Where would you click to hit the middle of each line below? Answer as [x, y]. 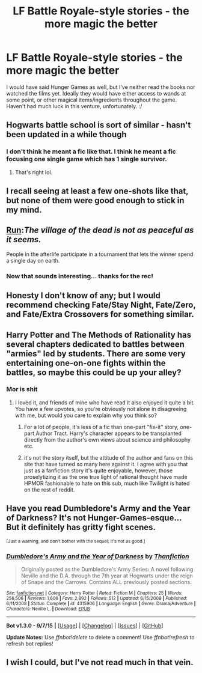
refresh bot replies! [30, 644]
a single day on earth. [33, 260]
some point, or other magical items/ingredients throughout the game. [92, 100]
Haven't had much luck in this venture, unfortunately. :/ [74, 106]
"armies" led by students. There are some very [96, 354]
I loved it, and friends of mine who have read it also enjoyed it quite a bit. [105, 402]
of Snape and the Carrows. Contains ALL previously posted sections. [106, 582]
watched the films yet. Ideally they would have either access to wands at [96, 93]
